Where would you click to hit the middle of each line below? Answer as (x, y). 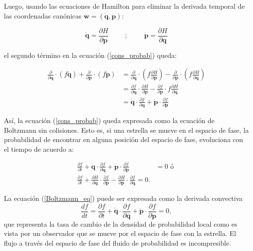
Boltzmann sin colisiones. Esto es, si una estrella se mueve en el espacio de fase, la (126, 130)
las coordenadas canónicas (43, 15)
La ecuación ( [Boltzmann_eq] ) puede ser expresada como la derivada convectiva (123, 198)
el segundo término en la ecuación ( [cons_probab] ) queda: (90, 55)
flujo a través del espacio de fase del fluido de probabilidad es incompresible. (117, 242)
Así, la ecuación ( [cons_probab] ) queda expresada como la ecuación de (109, 120)
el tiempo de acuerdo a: (39, 149)
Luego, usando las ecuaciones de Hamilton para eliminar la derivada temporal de (124, 6)
